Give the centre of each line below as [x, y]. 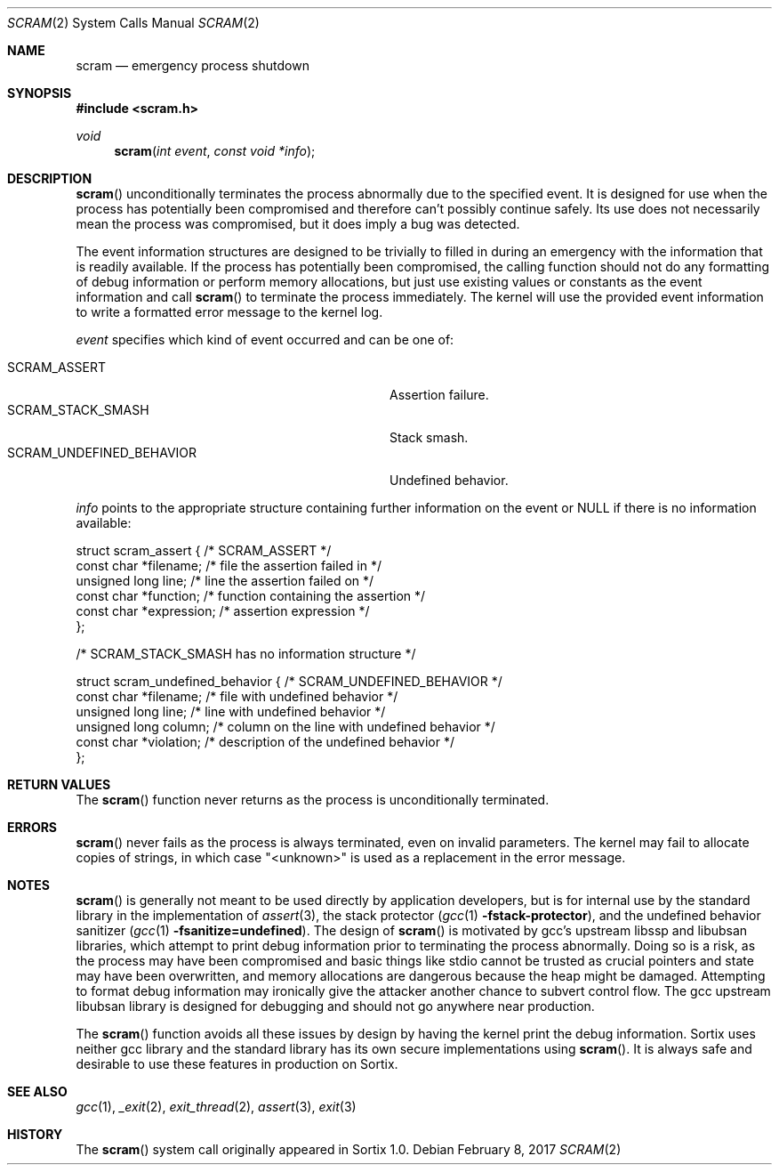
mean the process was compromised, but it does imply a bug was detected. [298, 224]
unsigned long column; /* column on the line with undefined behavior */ [285, 727]
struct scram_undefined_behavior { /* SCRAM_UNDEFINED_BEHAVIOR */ [289, 681]
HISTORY [35, 1134]
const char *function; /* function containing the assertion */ [251, 596]
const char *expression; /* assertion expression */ [223, 611]
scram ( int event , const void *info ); [215, 151]
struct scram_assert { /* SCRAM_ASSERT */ [204, 550]
